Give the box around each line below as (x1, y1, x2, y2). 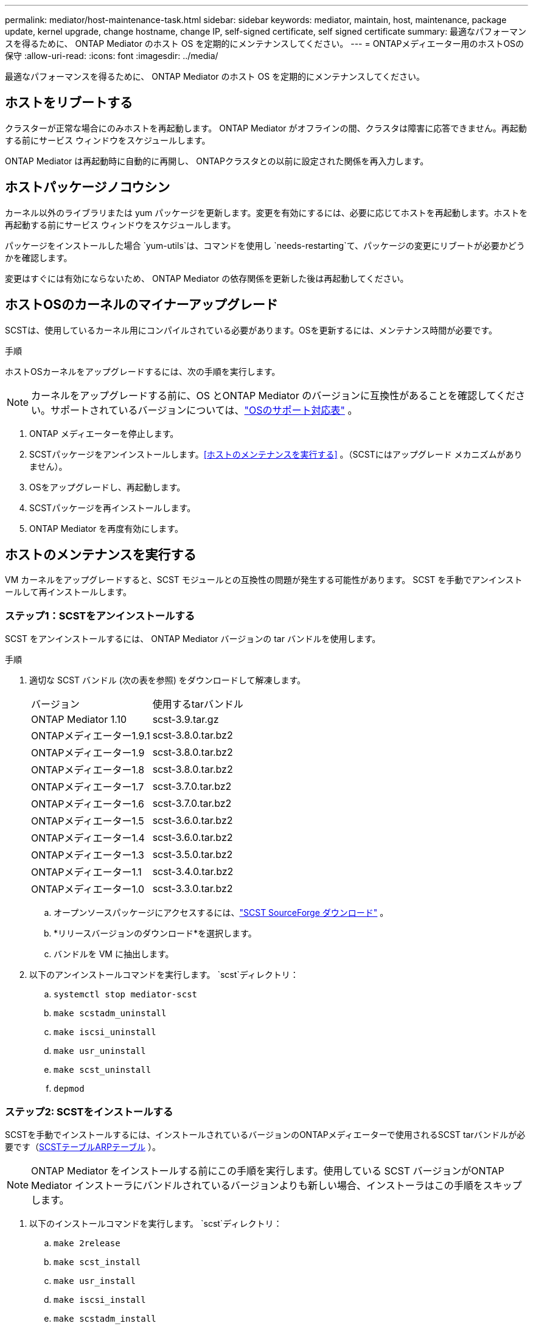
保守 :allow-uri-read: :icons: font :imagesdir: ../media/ (5, 51, 218, 61)
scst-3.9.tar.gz (152, 713, 219, 726)
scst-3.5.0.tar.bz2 (152, 848, 233, 861)
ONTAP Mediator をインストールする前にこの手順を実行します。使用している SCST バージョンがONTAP (31, 1164, 504, 1177)
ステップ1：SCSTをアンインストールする (5, 609, 195, 622)
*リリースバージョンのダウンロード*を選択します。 (54, 928, 257, 939)
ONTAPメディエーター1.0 (31, 883, 145, 896)
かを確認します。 (5, 252, 72, 263)
